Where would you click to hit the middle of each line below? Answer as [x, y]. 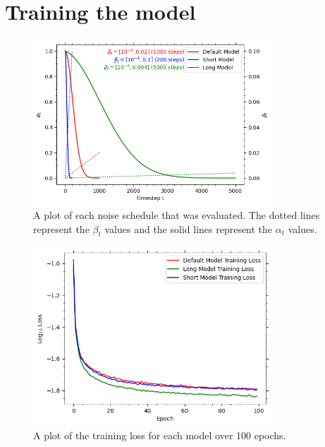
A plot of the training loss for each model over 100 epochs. [160, 435]
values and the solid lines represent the [189, 228]
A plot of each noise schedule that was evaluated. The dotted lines [177, 214]
